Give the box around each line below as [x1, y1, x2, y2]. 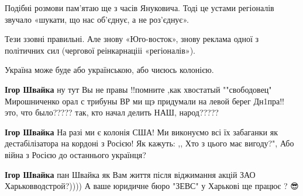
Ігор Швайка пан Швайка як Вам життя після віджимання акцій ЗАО [5, 168, 256, 180]
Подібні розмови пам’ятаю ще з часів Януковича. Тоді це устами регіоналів [5, 2, 274, 13]
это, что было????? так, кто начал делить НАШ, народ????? [5, 106, 219, 118]
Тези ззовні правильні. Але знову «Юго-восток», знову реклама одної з [5, 33, 259, 45]
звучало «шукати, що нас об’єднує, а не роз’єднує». [5, 13, 189, 25]
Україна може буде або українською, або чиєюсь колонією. [5, 64, 214, 76]
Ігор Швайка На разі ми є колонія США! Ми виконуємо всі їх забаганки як [5, 125, 278, 138]
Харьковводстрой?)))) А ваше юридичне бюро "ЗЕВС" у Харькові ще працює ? [5, 180, 288, 192]
